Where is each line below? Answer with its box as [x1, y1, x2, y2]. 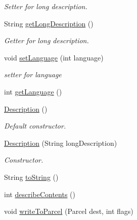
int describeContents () [4, 188, 75, 199]
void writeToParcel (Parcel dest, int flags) [4, 206, 133, 216]
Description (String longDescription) [4, 137, 117, 148]
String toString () [4, 171, 59, 182]
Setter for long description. [4, 1, 87, 11]
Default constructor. [4, 120, 66, 131]
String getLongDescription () [4, 18, 94, 28]
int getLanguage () [4, 86, 62, 97]
